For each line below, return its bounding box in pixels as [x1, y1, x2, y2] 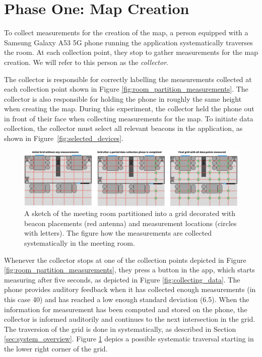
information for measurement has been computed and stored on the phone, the [4, 304, 247, 314]
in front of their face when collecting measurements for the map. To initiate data [4, 113, 253, 123]
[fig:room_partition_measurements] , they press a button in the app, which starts [4, 264, 255, 275]
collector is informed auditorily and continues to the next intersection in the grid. [4, 314, 255, 324]
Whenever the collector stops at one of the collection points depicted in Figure [4, 254, 246, 265]
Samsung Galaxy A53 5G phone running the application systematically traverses [4, 37, 253, 47]
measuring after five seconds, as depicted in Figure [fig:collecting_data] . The [4, 274, 240, 284]
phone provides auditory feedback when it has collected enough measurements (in [4, 284, 256, 295]
